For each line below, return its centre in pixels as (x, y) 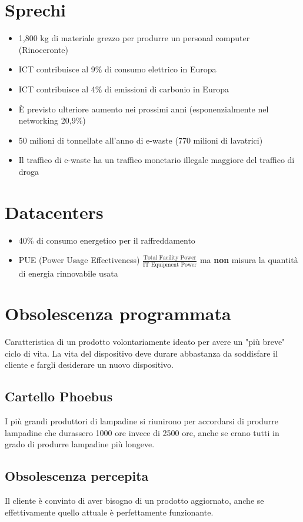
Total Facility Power (170, 257)
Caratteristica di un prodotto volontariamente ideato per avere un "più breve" (145, 342)
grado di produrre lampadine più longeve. (80, 444)
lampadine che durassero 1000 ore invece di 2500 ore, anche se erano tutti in (142, 432)
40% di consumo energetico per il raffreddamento (107, 240)
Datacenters (54, 212)
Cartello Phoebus (59, 396)
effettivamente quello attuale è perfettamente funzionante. (109, 512)
